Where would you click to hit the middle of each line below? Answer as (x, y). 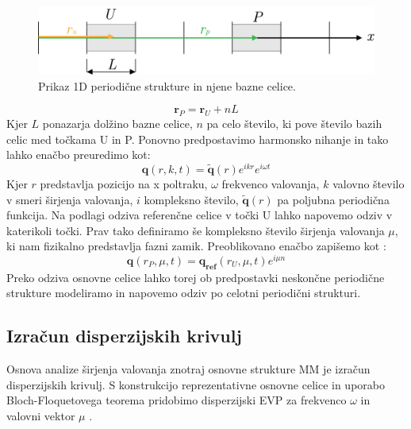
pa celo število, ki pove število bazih (294, 124)
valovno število (369, 183)
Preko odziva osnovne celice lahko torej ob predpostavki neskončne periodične (196, 277)
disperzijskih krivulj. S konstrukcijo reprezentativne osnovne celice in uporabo (196, 384)
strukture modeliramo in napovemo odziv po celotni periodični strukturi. (184, 293)
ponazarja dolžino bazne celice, (117, 124)
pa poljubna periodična (333, 199)
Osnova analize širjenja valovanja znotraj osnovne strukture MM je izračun (188, 369)
